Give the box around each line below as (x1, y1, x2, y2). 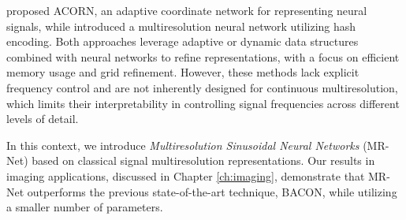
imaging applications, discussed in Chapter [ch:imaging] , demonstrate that (6, 167, 365, 184)
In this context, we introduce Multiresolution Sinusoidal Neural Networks (6, 136, 359, 153)
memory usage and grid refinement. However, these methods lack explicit (6, 64, 359, 80)
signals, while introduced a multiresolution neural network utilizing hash (6, 17, 356, 34)
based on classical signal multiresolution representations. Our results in (32, 152, 375, 169)
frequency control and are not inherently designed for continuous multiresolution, (6, 79, 398, 95)
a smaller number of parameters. (6, 199, 163, 215)
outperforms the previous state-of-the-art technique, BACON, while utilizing (27, 183, 397, 199)
